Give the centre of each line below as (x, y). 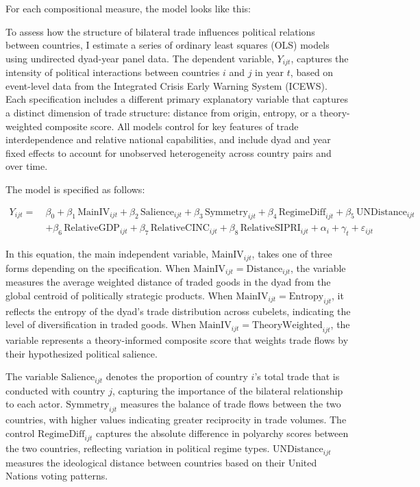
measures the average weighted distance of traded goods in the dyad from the (168, 282)
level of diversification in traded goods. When (101, 324)
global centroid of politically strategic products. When (119, 295)
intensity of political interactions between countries (113, 72)
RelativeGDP (92, 228)
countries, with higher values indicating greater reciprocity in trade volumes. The (176, 419)
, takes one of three (292, 254)
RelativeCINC (180, 228)
